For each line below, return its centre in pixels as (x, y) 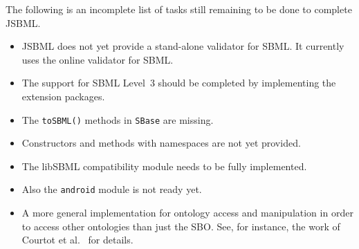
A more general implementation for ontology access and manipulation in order (187, 213)
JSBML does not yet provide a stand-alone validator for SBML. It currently (183, 46)
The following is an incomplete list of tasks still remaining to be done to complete (179, 9)
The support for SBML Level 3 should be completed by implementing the (179, 83)
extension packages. (63, 96)
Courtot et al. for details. (77, 240)
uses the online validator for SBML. (98, 59)
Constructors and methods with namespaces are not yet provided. (161, 143)
